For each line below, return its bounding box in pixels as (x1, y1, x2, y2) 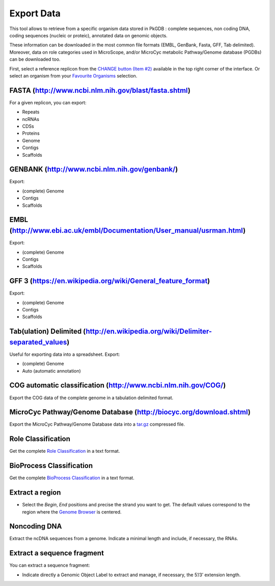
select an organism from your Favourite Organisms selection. (9, 72, 137, 79)
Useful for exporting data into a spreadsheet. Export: (9, 351, 120, 357)
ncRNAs (22, 116, 39, 122)
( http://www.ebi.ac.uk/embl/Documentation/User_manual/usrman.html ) (9, 226, 246, 235)
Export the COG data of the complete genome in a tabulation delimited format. (9, 395, 174, 401)
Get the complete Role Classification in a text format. (9, 448, 120, 454)
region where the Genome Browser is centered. (22, 508, 122, 515)
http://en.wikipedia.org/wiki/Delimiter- (86, 327, 212, 336)
